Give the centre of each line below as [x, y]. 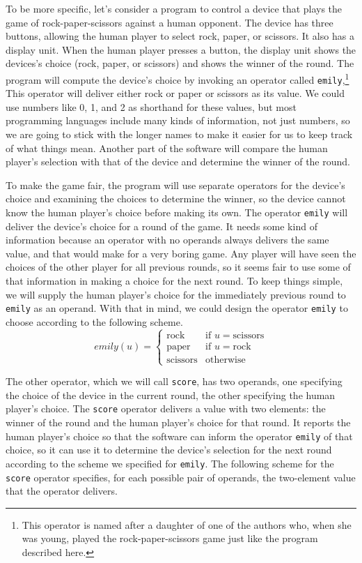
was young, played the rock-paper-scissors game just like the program [170, 538]
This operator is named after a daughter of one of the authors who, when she [187, 524]
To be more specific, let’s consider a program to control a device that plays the [174, 8]
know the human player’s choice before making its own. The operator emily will [177, 212]
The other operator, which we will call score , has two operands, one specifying [174, 381]
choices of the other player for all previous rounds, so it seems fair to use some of [178, 267]
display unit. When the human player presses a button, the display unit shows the [181, 49]
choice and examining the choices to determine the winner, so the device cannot [176, 198]
